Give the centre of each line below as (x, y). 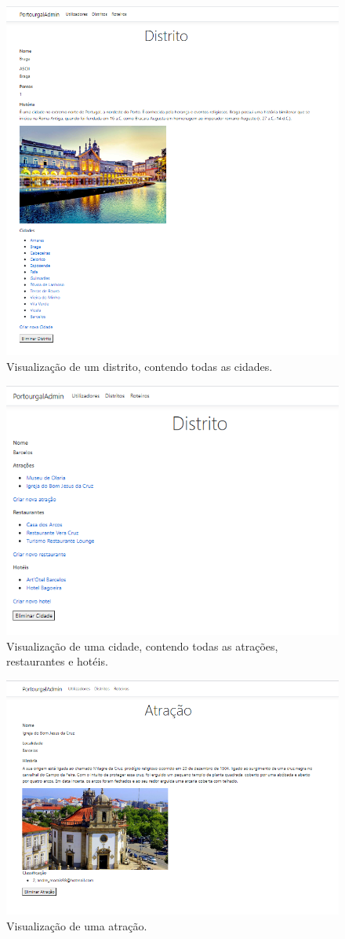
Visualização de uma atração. (77, 925)
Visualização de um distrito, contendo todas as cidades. (140, 367)
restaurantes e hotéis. (57, 661)
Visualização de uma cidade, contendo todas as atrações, (142, 646)
